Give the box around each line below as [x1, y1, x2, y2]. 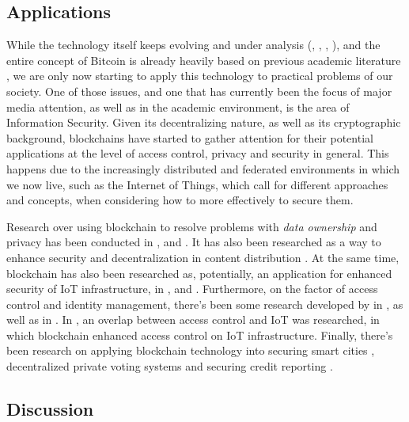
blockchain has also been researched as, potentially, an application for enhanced [6, 264, 392, 281]
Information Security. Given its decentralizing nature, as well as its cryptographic [6, 114, 401, 131]
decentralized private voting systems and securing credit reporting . [6, 358, 333, 374]
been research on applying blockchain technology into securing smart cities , [6, 342, 375, 359]
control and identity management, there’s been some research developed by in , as [6, 295, 403, 312]
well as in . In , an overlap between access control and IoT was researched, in [6, 311, 380, 328]
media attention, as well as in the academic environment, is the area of [6, 98, 350, 115]
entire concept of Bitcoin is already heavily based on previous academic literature [6, 51, 401, 68]
